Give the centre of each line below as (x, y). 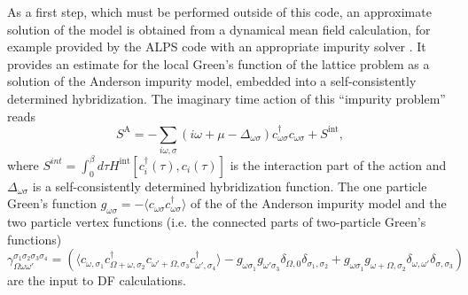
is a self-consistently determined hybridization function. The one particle (230, 186)
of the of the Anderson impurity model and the (319, 203)
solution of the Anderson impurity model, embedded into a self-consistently (212, 81)
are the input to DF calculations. (97, 280)
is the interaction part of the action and (338, 164)
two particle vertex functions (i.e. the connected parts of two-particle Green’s (217, 222)
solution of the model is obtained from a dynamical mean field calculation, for (219, 29)
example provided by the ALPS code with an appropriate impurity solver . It (217, 47)
